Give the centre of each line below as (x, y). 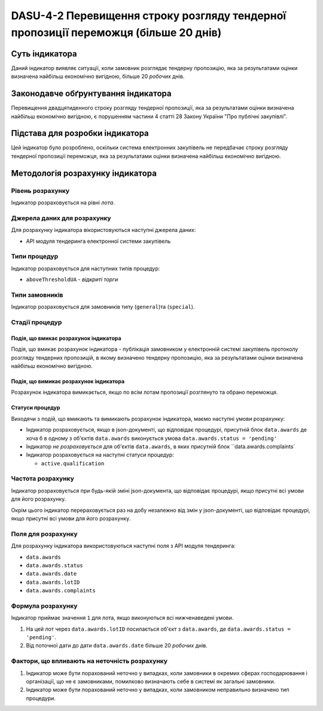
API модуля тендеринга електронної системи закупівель (98, 241)
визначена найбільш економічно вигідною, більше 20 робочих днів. (98, 76)
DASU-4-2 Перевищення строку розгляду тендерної (149, 16)
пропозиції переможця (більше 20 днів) (116, 32)
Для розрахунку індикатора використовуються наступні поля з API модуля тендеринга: (123, 546)
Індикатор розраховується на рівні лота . (63, 203)
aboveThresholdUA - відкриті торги (72, 279)
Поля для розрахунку (44, 534)
